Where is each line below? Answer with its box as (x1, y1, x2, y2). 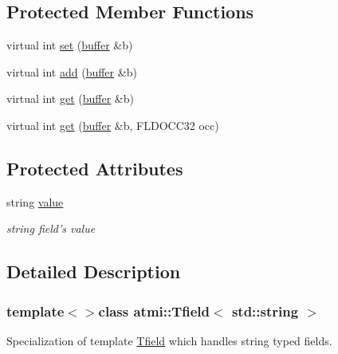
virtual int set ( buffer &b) (6, 37, 133, 53)
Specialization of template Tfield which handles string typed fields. (6, 332, 332, 348)
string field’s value (6, 220, 96, 237)
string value (6, 193, 64, 210)
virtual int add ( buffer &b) (6, 63, 137, 80)
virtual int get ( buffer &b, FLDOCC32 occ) (6, 116, 219, 133)
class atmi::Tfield (98, 301, 210, 321)
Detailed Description (6, 259, 181, 284)
